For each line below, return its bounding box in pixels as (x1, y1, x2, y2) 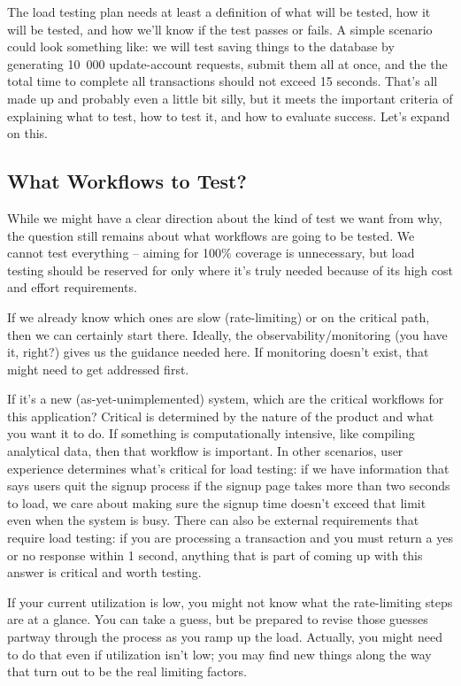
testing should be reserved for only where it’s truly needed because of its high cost (7, 260, 453, 279)
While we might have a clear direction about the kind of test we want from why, (7, 208, 442, 227)
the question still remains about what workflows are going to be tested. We (7, 226, 415, 244)
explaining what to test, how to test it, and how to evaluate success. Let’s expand (7, 106, 450, 125)
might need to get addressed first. (7, 359, 189, 378)
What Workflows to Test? (7, 167, 247, 195)
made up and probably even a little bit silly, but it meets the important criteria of (7, 89, 453, 107)
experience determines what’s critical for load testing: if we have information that (7, 459, 449, 477)
